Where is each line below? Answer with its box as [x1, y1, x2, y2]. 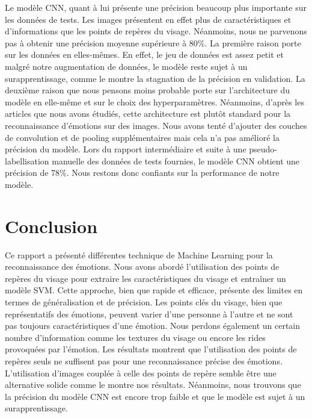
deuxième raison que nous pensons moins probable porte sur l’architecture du [5, 84, 290, 96]
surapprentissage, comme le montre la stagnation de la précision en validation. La [5, 72, 305, 84]
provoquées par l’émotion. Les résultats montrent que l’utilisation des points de [5, 343, 297, 355]
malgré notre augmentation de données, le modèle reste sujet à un [5, 60, 248, 72]
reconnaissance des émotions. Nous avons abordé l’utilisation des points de [5, 260, 280, 273]
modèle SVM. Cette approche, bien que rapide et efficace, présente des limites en [5, 284, 303, 296]
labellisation [5, 154, 49, 167]
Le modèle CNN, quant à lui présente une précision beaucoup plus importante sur [5, 1, 307, 13]
